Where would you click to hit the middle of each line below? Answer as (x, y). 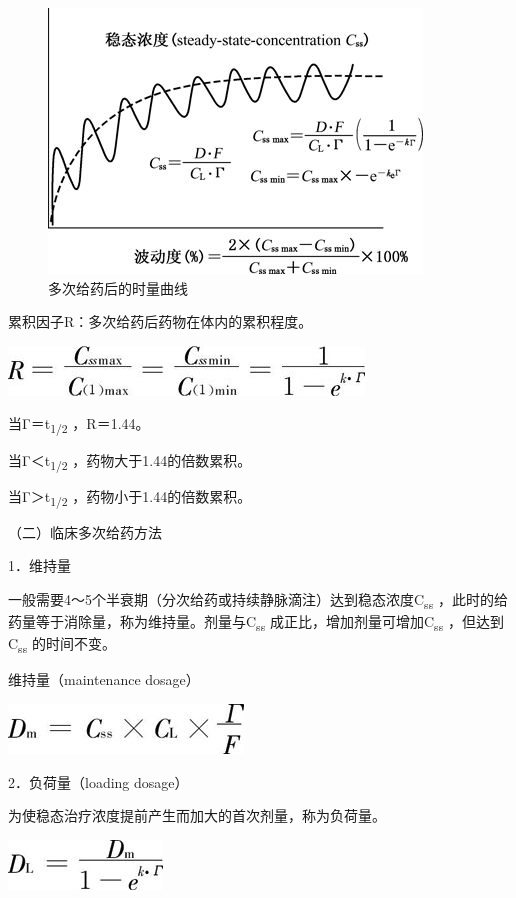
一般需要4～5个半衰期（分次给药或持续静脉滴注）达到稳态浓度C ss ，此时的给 (258, 600)
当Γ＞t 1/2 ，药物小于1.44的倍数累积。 (130, 497)
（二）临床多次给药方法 (85, 531)
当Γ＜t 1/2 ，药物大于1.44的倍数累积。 (130, 461)
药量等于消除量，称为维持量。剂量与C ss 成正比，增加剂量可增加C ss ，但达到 (256, 622)
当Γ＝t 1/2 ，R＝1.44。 (79, 425)
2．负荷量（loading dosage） (98, 781)
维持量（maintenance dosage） (104, 679)
